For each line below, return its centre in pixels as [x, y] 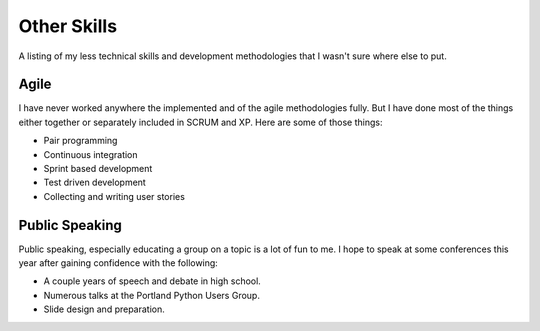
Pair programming [80, 141]
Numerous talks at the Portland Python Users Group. [151, 295]
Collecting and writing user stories [114, 196]
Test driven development [95, 182]
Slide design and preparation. [104, 309]
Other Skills [68, 26]
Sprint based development [98, 169]
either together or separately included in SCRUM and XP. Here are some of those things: [200, 122]
